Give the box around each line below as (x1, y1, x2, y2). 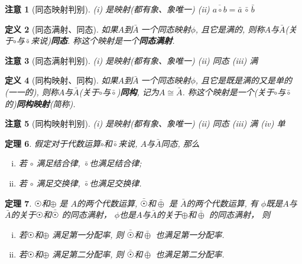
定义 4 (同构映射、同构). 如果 (5, 74, 118, 86)
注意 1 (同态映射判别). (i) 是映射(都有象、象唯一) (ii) (5, 3, 210, 15)
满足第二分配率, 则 (52, 248, 124, 260)
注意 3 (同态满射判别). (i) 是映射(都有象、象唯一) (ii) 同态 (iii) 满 (5, 54, 258, 66)
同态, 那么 (161, 137, 200, 149)
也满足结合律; (89, 157, 142, 169)
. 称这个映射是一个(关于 (182, 85, 274, 98)
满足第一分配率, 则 (52, 228, 124, 240)
